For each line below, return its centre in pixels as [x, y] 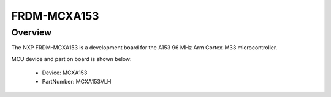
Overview [32, 32]
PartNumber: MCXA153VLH [77, 81]
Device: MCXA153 [65, 73]
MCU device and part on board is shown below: [71, 59]
